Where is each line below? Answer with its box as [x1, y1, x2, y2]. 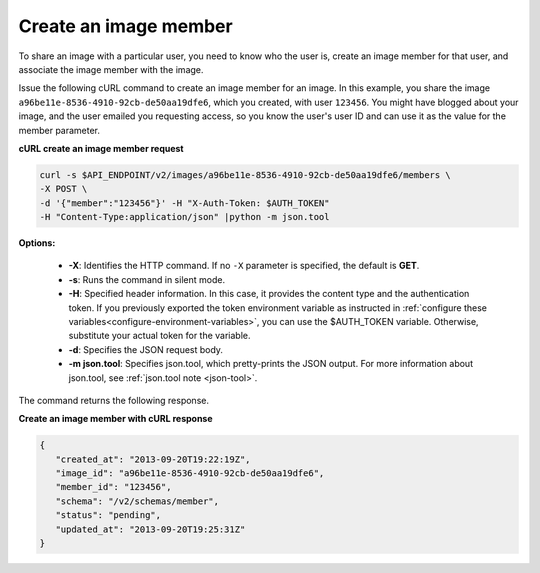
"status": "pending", [55, 510, 162, 521]
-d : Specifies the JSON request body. [68, 343, 224, 355]
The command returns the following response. [18, 394, 210, 406]
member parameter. [18, 124, 100, 136]
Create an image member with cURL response [18, 413, 214, 425]
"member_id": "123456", [55, 481, 172, 493]
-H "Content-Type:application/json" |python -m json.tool [39, 211, 330, 223]
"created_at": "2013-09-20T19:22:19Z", [55, 453, 251, 465]
